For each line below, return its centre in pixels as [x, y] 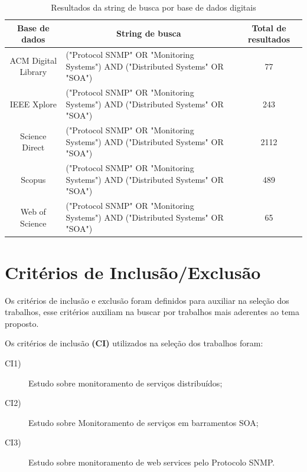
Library [33, 72]
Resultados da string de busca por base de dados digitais [153, 7]
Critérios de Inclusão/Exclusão [133, 272]
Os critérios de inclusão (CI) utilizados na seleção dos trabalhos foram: [134, 343]
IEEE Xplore [33, 104]
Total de [269, 27]
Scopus [33, 179]
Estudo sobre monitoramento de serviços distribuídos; [125, 383]
